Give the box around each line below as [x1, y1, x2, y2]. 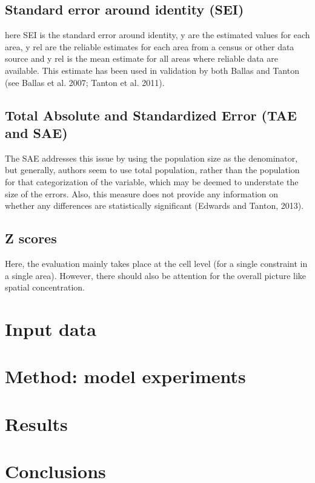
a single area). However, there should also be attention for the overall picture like [5, 269, 307, 281]
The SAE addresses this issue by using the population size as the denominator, [5, 151, 298, 164]
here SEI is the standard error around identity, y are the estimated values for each [5, 28, 310, 41]
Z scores [5, 229, 57, 248]
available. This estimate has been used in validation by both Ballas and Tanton [5, 64, 299, 76]
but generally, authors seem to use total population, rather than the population [5, 163, 300, 176]
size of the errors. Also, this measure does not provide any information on [5, 187, 279, 200]
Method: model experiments [5, 364, 246, 389]
